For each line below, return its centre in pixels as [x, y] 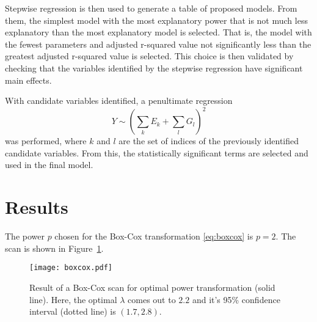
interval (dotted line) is [73, 311]
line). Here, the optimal [73, 299]
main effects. [28, 80]
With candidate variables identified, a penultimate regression [119, 101]
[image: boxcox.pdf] [71, 268]
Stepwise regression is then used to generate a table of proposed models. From [151, 8]
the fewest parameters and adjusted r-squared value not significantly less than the [158, 44]
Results [37, 207]
